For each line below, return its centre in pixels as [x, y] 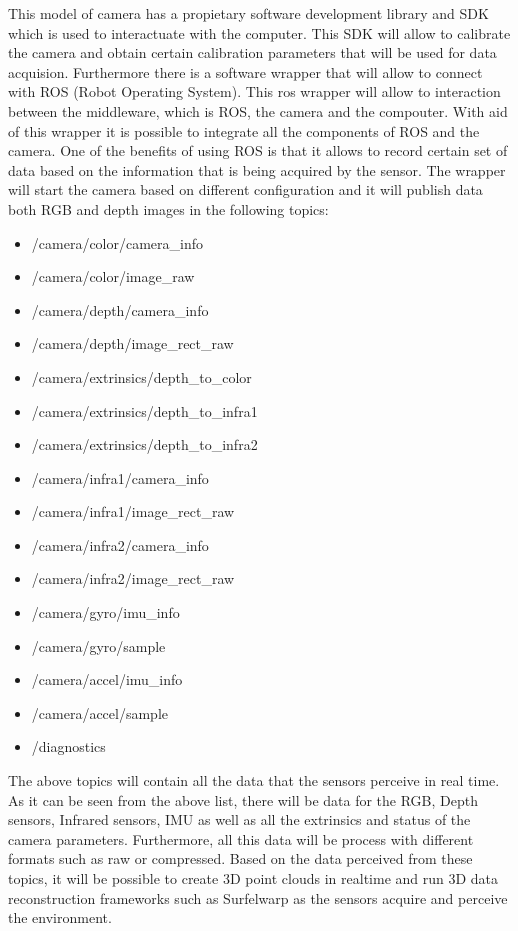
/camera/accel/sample [99, 712]
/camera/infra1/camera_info [120, 477]
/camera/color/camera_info [117, 242]
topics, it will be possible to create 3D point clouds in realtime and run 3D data [253, 878]
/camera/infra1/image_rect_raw [133, 511]
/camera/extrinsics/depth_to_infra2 [144, 444]
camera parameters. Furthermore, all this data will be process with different [241, 838]
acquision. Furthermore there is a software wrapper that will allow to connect [245, 71]
